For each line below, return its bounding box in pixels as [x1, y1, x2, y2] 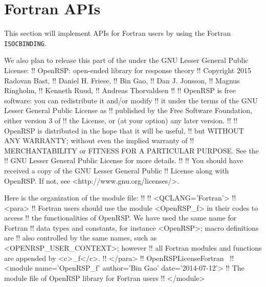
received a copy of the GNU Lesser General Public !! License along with [4, 165, 229, 175]
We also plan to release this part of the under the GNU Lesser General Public [4, 55, 249, 65]
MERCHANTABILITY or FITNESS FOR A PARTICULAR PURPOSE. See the [4, 145, 259, 156]
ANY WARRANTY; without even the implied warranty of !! [4, 135, 194, 146]
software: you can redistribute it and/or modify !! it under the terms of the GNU [4, 95, 258, 105]
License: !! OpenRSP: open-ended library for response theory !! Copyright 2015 [4, 64, 251, 75]
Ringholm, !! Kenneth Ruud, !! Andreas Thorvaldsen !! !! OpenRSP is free [4, 85, 236, 96]
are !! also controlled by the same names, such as [4, 232, 157, 243]
